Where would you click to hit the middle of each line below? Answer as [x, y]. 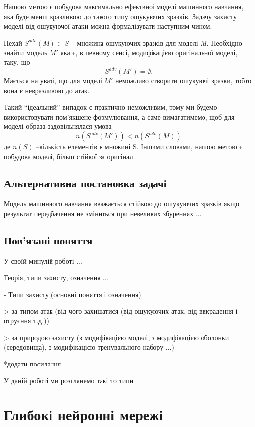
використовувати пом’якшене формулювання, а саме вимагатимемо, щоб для [119, 116]
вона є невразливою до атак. [47, 90]
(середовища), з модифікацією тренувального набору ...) [89, 347]
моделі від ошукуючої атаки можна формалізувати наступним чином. [108, 26]
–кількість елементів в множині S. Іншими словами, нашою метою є [139, 147]
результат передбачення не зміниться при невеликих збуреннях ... [103, 213]
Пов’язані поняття [48, 240]
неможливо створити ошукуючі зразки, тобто [183, 81]
